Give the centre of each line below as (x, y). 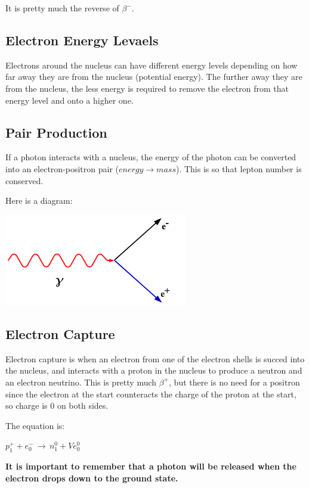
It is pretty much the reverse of (62, 8)
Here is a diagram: (39, 201)
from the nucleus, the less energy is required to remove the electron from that (147, 88)
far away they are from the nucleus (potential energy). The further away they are (154, 77)
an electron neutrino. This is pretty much (81, 382)
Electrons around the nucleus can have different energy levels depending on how (152, 65)
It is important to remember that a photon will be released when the (151, 466)
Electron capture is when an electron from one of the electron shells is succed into (155, 358)
